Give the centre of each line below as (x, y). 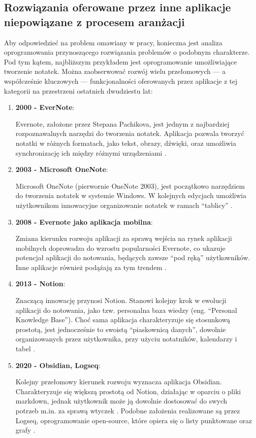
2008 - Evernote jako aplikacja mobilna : (84, 221)
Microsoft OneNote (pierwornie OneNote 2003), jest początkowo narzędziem (130, 185)
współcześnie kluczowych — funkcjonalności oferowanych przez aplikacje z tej (121, 81)
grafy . (25, 430)
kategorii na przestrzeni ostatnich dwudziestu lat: (79, 90)
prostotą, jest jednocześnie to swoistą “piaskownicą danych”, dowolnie (121, 329)
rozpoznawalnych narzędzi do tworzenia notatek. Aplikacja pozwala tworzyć (130, 133)
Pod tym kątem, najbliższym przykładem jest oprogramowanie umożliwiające (120, 61)
